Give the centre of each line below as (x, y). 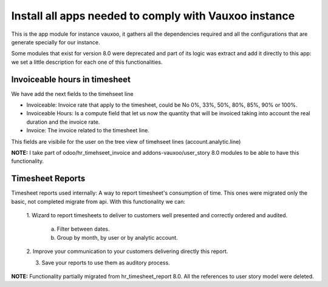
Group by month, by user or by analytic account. (118, 237)
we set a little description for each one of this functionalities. (87, 62)
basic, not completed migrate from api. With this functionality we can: (98, 201)
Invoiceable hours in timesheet (71, 79)
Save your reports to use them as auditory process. (106, 262)
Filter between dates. (83, 229)
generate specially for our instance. (56, 42)
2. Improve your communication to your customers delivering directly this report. (127, 251)
